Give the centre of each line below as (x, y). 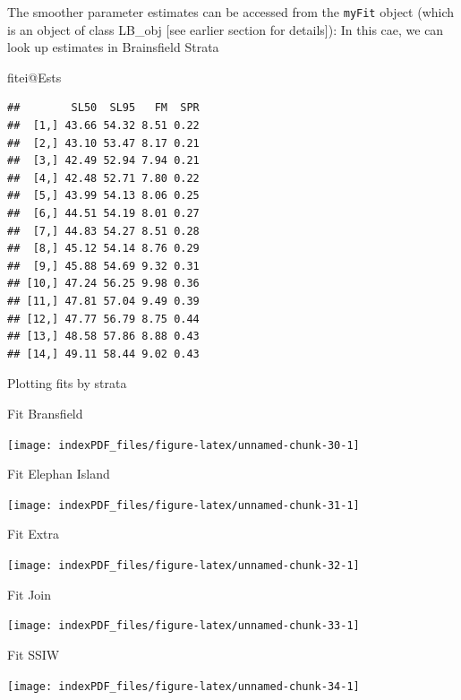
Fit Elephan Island (59, 474)
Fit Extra (34, 534)
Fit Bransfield (45, 413)
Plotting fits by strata (67, 383)
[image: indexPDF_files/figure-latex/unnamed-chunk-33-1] (184, 626)
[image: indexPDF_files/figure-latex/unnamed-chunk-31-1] (184, 505)
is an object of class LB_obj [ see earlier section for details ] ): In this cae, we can (226, 29)
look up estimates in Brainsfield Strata (113, 47)
